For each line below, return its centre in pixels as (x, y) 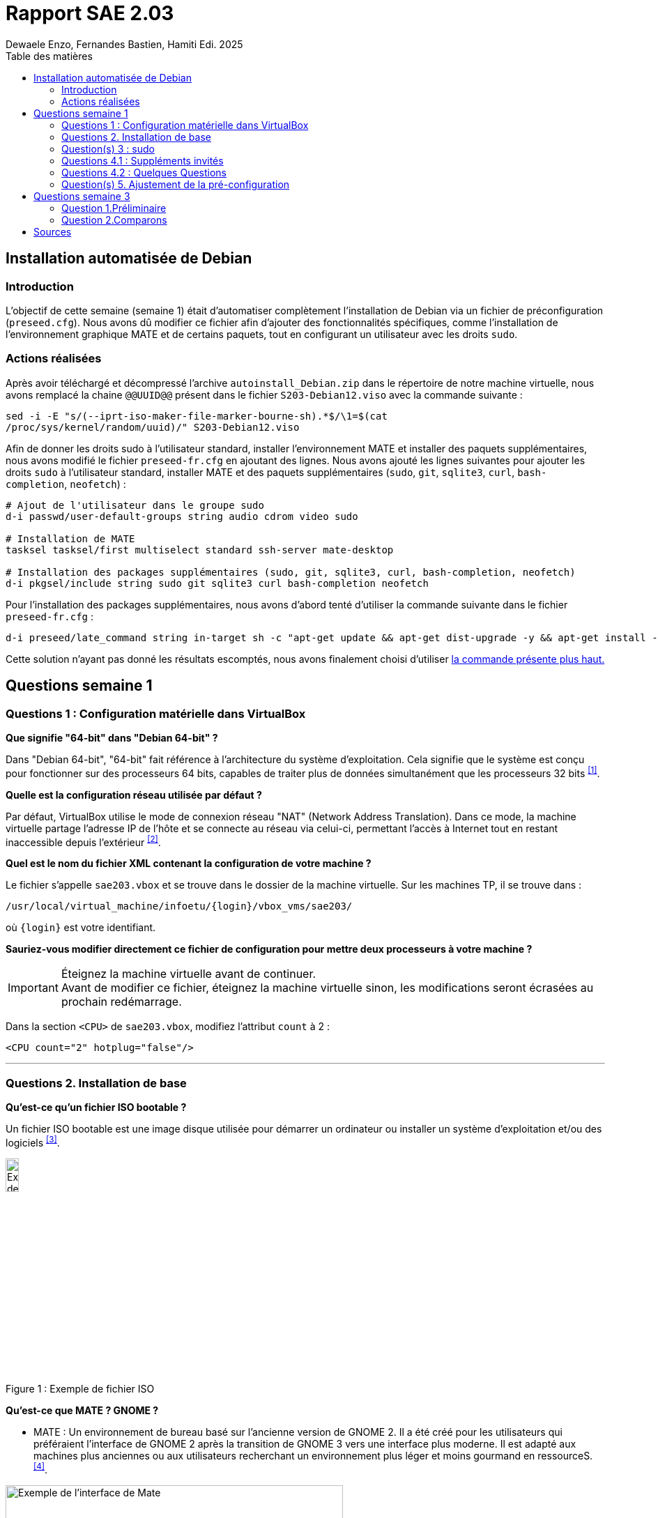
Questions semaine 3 (82, 196)
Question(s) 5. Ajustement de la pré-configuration (176, 184)
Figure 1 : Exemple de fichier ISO (80, 1389)
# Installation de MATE (70, 538)
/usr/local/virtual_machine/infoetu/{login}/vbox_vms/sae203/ (179, 906)
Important (33, 988)
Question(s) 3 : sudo (108, 148)
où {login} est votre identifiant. (81, 928)
